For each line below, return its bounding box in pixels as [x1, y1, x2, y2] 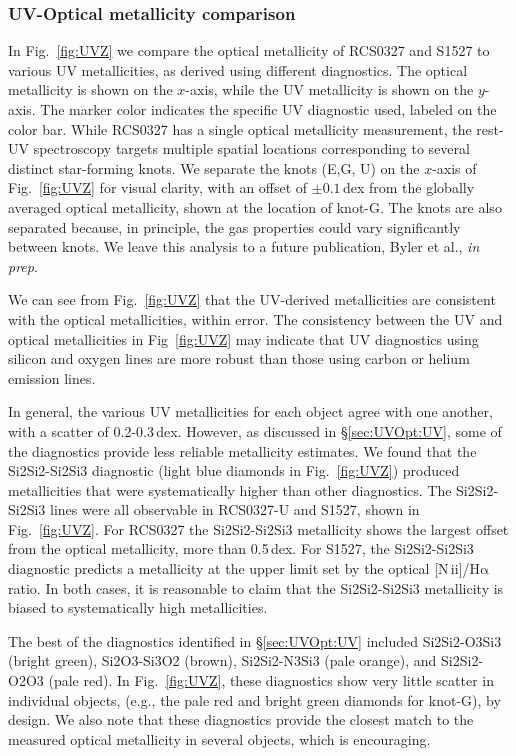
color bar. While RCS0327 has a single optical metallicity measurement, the [8, 118, 472, 139]
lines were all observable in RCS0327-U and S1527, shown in [50, 499, 420, 520]
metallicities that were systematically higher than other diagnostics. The [8, 479, 452, 500]
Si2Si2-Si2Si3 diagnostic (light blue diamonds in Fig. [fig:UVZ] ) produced [8, 460, 460, 481]
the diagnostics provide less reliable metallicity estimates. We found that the [8, 440, 477, 461]
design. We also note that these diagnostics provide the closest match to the [8, 709, 474, 730]
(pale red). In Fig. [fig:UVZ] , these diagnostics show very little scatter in [48, 670, 495, 691]
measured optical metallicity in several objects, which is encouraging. [8, 728, 431, 749]
